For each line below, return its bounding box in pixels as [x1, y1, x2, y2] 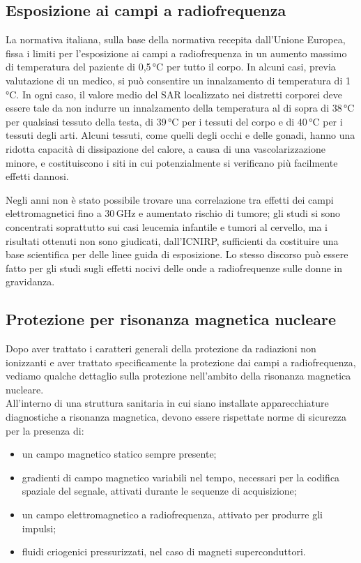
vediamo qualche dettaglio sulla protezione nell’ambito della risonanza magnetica [6, 368, 351, 383]
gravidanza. [6, 274, 55, 289]
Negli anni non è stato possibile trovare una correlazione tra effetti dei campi [6, 192, 334, 207]
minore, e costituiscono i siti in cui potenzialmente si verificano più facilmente [6, 155, 338, 170]
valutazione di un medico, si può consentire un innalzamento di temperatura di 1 [6, 73, 351, 87]
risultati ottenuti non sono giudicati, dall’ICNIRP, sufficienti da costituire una [6, 233, 339, 248]
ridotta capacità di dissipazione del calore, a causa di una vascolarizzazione [6, 141, 325, 156]
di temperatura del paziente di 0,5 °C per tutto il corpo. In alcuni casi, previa [6, 59, 336, 74]
